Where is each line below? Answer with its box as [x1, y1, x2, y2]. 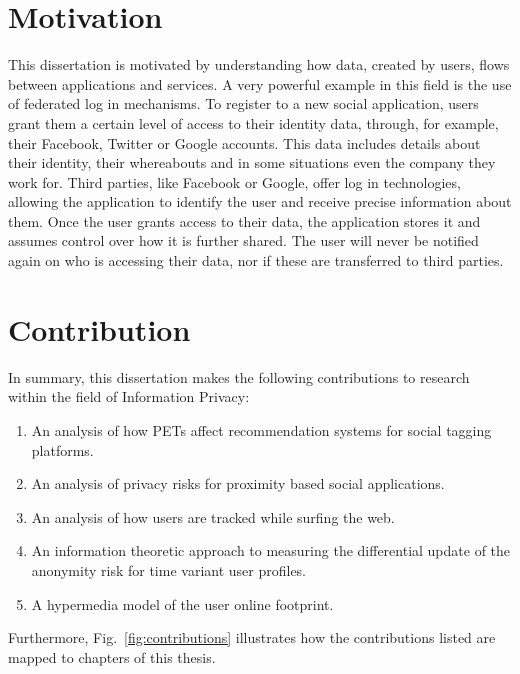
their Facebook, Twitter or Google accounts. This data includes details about [8, 132, 481, 153]
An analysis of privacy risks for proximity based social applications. [31, 473, 445, 494]
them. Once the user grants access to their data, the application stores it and [8, 210, 481, 231]
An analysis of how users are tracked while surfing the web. [31, 506, 395, 527]
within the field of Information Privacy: [8, 386, 250, 407]
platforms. [31, 439, 94, 460]
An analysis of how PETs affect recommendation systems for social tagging [31, 419, 492, 440]
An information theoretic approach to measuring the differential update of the [31, 540, 511, 561]
